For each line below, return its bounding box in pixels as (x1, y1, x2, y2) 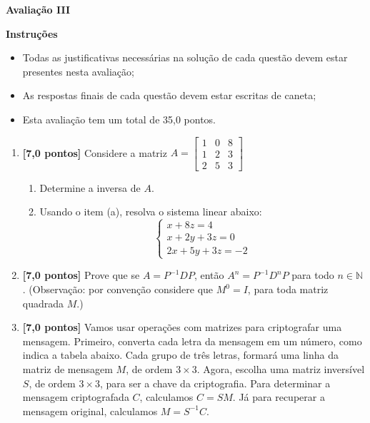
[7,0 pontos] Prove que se (22, 267, 140, 282)
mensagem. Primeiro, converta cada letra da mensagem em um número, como (22, 333, 362, 348)
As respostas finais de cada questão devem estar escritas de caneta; (22, 88, 316, 103)
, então (194, 267, 224, 282)
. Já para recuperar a (232, 389, 325, 404)
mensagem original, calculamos (22, 403, 158, 418)
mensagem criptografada (22, 389, 129, 404)
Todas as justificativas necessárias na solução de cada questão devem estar (22, 50, 348, 65)
